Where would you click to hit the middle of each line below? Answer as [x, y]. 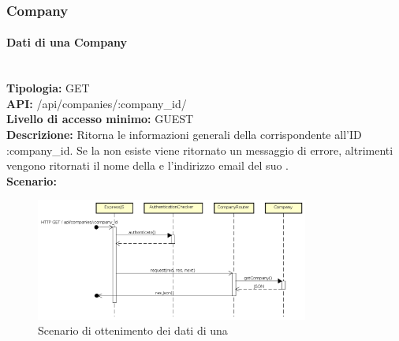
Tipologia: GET [48, 88]
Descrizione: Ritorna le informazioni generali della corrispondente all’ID [184, 135]
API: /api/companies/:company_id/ [97, 103]
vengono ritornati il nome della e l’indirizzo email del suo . [147, 165]
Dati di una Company [67, 42]
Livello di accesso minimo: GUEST [100, 119]
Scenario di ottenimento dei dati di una [133, 330]
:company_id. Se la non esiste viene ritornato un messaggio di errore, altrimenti [200, 150]
